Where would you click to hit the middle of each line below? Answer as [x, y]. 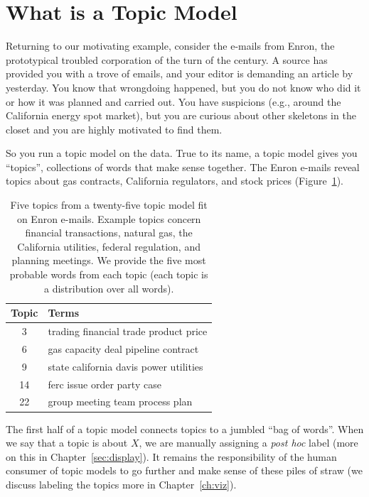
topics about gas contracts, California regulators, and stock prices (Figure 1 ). [175, 181]
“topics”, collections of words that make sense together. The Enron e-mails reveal [183, 166]
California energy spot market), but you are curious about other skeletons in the [181, 115]
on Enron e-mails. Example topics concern [109, 218]
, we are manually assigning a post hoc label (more [248, 443]
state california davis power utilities [125, 366]
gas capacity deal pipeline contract [123, 348]
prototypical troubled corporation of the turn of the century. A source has [167, 59]
